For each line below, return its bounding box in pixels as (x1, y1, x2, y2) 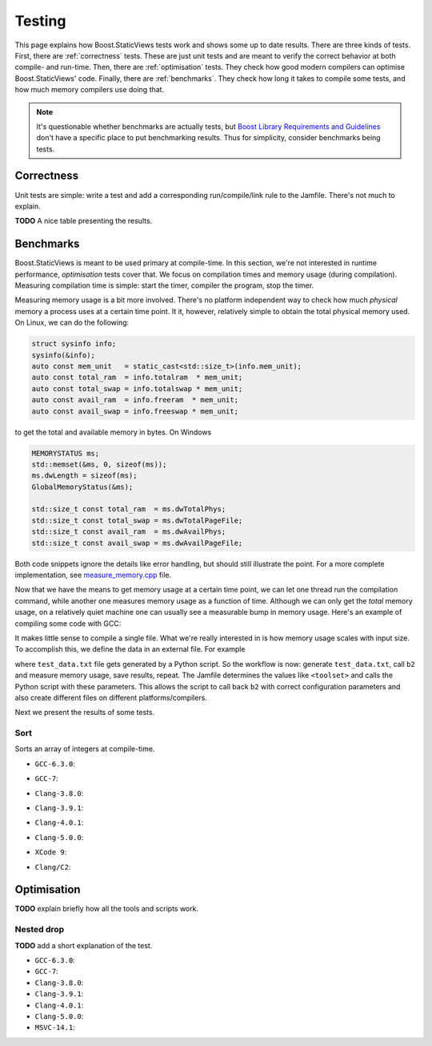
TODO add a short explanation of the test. (14, 940, 153, 950)
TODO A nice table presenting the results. (14, 216, 153, 226)
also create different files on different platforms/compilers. (14, 693, 208, 702)
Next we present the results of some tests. (14, 708, 155, 717)
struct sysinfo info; (31, 339, 117, 349)
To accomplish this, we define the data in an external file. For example (14, 644, 246, 654)
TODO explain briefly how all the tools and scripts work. (14, 904, 199, 914)
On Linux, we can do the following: (14, 317, 130, 328)
